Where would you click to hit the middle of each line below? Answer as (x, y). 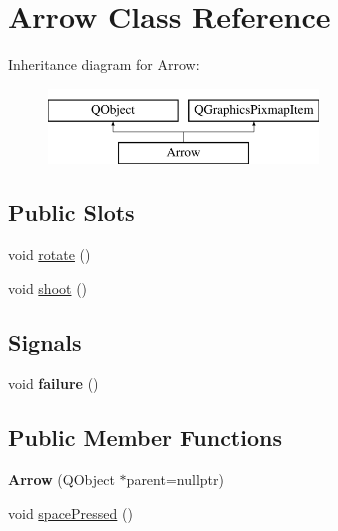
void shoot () (48, 287)
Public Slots (71, 212)
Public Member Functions (145, 437)
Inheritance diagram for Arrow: (104, 64)
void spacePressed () (70, 512)
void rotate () (49, 254)
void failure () (53, 383)
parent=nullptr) (175, 479)
